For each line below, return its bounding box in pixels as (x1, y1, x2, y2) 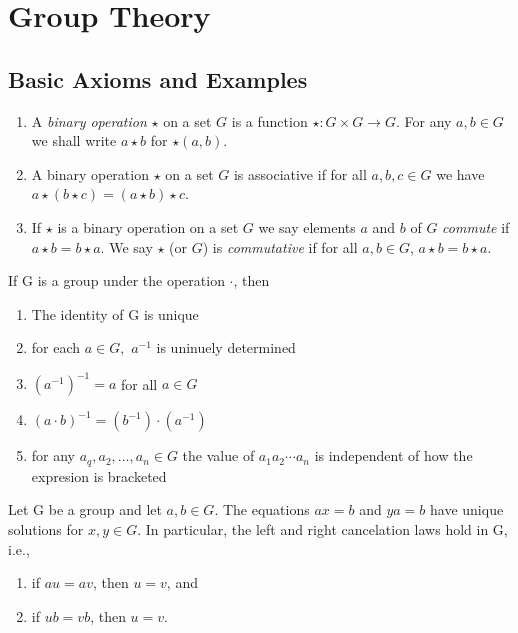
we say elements (258, 216, 356, 237)
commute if (442, 216, 510, 237)
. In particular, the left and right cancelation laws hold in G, (137, 519, 508, 540)
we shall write (31, 130, 117, 151)
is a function (231, 110, 308, 131)
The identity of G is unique (31, 303, 199, 324)
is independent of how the (314, 445, 473, 466)
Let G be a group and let (8, 499, 162, 520)
